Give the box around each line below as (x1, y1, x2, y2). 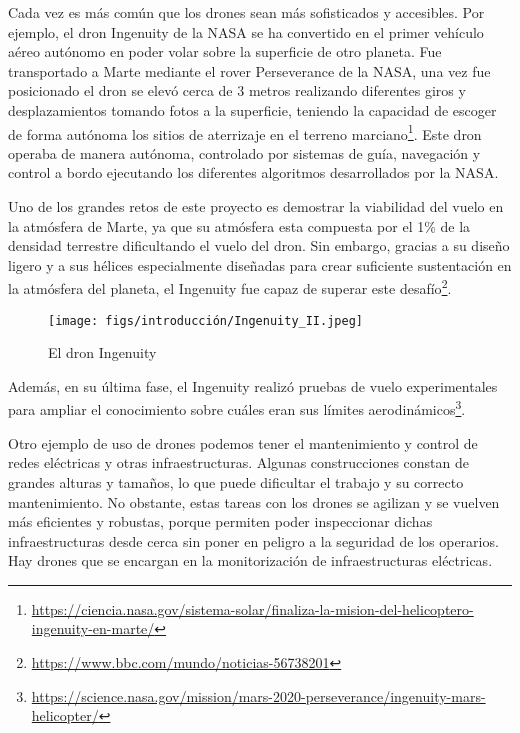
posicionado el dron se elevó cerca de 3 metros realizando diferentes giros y (8, 80, 466, 101)
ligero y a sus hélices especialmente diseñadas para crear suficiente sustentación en (8, 254, 512, 275)
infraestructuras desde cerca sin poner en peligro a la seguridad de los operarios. (8, 530, 499, 551)
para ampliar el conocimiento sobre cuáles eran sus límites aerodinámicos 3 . (8, 396, 466, 420)
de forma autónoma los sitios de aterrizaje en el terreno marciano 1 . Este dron (8, 120, 482, 144)
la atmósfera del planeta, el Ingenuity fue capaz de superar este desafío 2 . (8, 275, 452, 299)
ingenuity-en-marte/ (31, 618, 155, 639)
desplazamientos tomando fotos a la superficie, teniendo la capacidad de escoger (8, 99, 497, 120)
